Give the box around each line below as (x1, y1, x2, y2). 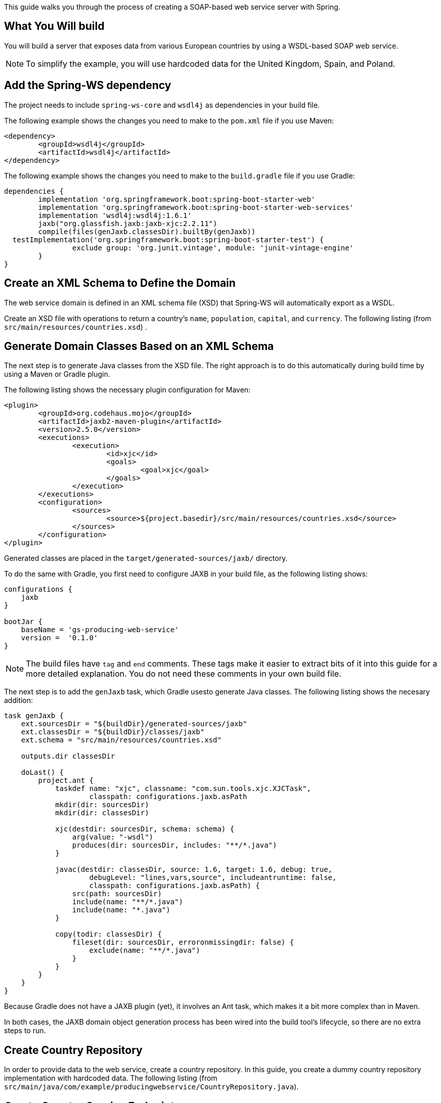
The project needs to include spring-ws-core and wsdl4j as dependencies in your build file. (4, 100, 320, 109)
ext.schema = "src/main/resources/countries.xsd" (21, 736, 222, 744)
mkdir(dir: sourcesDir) (55, 801, 149, 809)
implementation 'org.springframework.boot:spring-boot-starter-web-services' (38, 203, 354, 211)
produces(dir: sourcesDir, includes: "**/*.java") (72, 841, 277, 850)
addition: (4, 696, 33, 705)
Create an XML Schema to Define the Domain (4, 277, 236, 290)
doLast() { (21, 768, 64, 777)
